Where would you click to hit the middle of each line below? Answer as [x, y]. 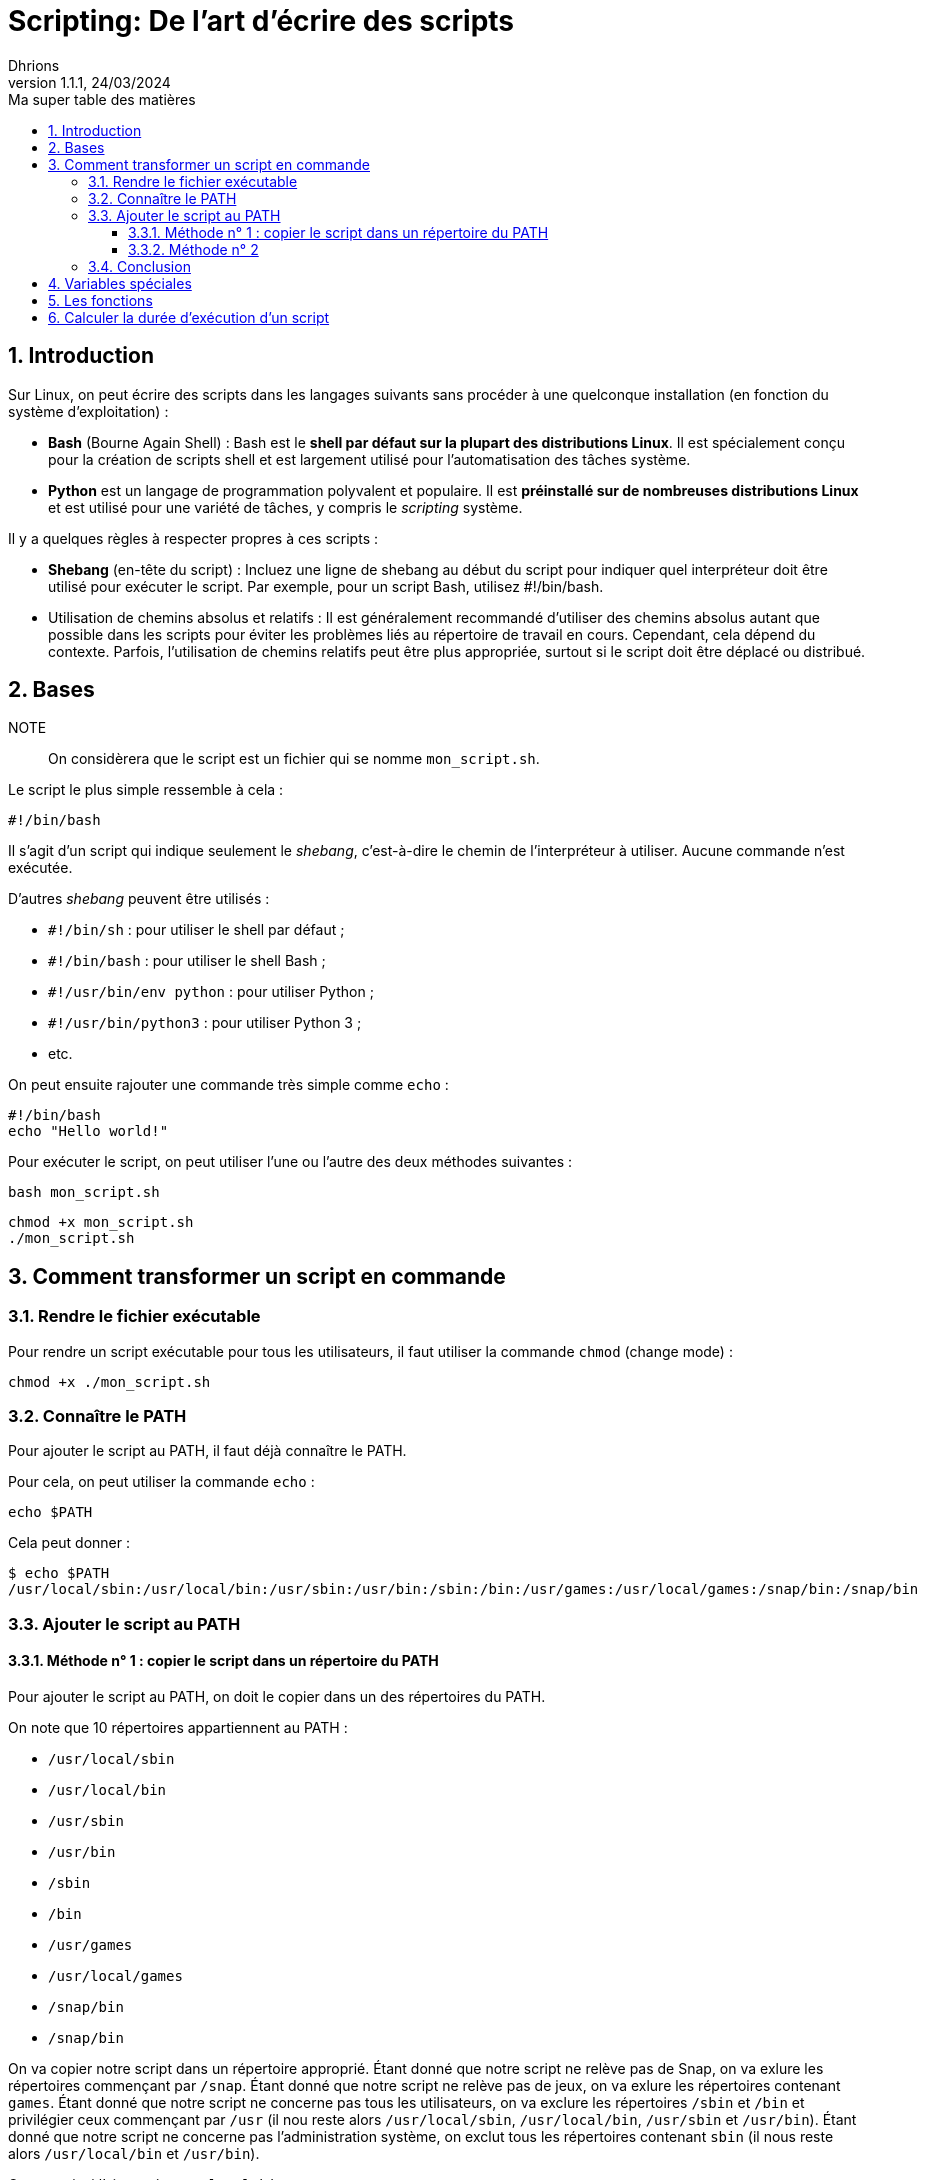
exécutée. [40, 868]
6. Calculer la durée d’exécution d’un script [189, 317]
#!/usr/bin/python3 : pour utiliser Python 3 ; [205, 1023]
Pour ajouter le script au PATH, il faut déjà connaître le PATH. [207, 1451]
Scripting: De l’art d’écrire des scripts [261, 21]
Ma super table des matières [102, 99]
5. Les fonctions [100, 300]
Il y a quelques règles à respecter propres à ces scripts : [193, 538]
